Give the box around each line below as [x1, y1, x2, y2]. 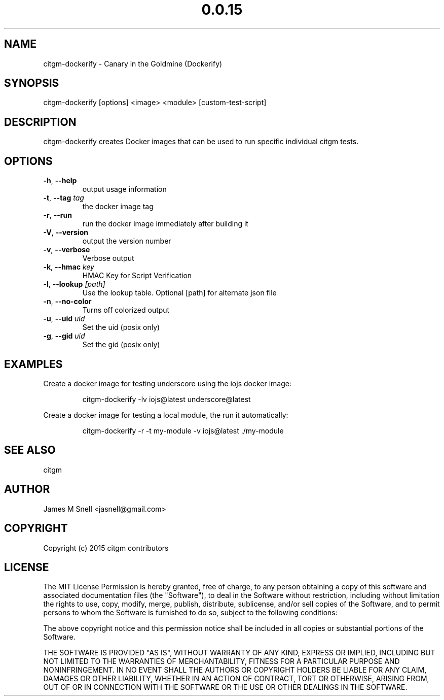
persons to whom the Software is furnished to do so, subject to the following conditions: [43, 608, 338, 617]
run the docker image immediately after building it [82, 219, 248, 228]
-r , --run [43, 211, 72, 220]
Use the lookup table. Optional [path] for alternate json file [82, 288, 277, 297]
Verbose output [82, 254, 134, 263]
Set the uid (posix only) [82, 323, 160, 332]
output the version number [82, 237, 171, 246]
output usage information [82, 185, 167, 194]
